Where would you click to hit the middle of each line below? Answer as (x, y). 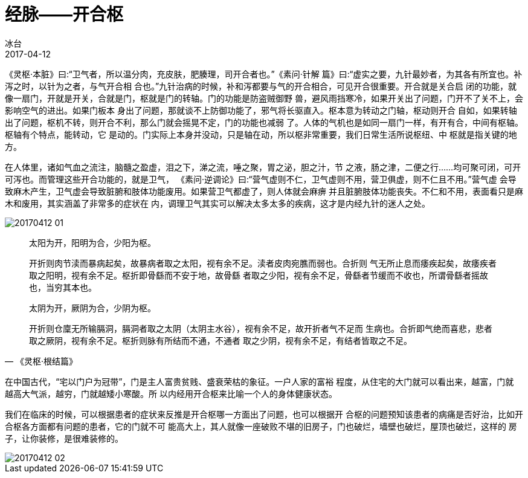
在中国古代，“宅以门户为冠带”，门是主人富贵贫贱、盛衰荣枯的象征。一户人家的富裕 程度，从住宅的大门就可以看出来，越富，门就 (259, 381)
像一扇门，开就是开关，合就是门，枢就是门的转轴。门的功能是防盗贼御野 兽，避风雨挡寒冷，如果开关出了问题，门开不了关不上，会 (264, 98)
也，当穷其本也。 (63, 287)
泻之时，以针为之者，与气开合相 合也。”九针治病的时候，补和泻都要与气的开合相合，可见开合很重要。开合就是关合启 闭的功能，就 (261, 86)
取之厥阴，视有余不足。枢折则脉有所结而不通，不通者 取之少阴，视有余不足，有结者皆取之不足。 (221, 340)
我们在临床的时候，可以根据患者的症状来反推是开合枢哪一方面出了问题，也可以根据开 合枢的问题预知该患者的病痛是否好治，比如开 (264, 414)
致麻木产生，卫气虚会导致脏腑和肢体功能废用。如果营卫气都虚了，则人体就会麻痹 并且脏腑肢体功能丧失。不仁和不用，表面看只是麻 (264, 191)
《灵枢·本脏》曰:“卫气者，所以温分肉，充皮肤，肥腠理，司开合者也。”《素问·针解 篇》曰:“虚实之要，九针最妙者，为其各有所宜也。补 (264, 74)
